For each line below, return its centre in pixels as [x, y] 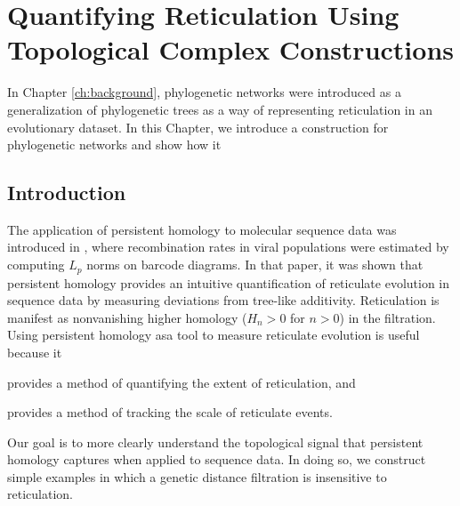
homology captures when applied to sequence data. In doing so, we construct [217, 459]
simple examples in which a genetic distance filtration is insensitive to [197, 476]
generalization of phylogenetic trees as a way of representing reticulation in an [220, 109]
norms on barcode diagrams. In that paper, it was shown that [255, 265]
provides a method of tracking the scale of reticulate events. [170, 412]
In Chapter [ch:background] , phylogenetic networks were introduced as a [204, 92]
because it [35, 352]
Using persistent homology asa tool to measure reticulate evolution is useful [214, 335]
